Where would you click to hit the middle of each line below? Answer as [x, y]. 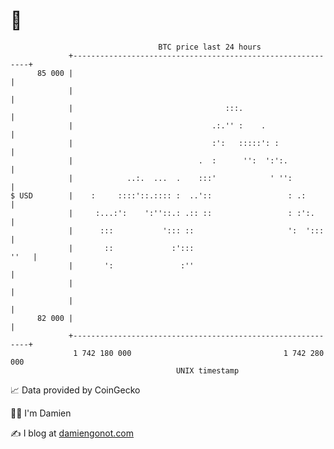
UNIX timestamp [207, 370]
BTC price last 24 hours [210, 47]
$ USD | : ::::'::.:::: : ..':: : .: [158, 195]
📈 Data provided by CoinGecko [75, 390]
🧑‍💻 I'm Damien [41, 413]
